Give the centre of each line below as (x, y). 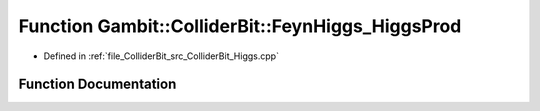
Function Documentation (97, 84)
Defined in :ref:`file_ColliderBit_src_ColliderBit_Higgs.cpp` (161, 56)
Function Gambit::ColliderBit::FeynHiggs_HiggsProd (240, 26)
